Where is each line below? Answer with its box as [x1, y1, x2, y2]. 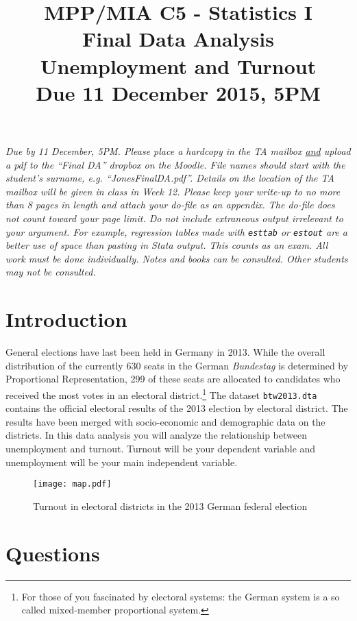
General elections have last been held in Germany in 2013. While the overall [5, 345, 325, 359]
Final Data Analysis [82, 25, 274, 53]
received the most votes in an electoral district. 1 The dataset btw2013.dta [5, 385, 317, 402]
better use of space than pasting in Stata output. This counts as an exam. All [5, 238, 328, 252]
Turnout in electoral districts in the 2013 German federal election [33, 498, 308, 513]
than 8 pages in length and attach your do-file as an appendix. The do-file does [5, 197, 335, 212]
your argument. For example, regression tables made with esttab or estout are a [5, 224, 347, 239]
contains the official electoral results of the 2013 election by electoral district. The [5, 401, 348, 415]
